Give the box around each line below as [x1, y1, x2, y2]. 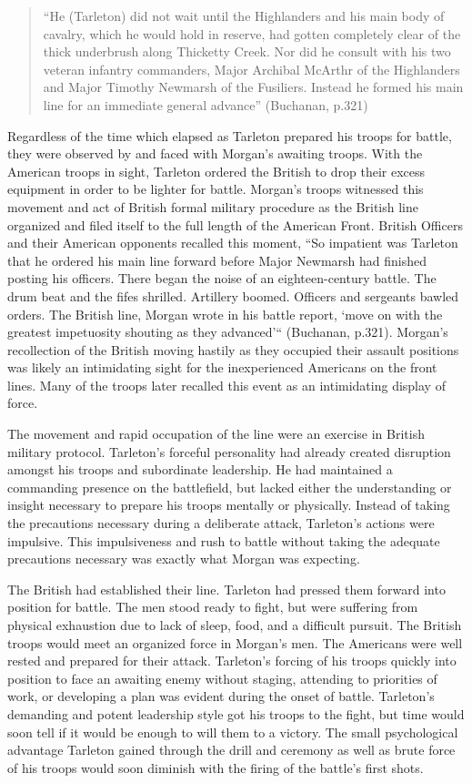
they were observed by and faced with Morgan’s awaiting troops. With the [7, 144, 423, 163]
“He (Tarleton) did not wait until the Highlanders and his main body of [43, 6, 445, 25]
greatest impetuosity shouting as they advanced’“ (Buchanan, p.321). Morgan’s [7, 322, 448, 341]
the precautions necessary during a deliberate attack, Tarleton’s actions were [7, 514, 435, 533]
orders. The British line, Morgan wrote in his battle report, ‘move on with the [7, 304, 443, 323]
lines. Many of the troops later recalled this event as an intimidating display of [7, 375, 446, 394]
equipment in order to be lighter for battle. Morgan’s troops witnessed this [7, 179, 424, 198]
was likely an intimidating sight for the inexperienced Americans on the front [7, 358, 437, 377]
